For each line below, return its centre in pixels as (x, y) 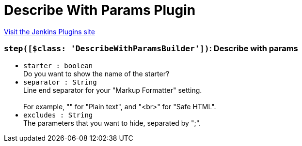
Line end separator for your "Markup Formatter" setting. (113, 90)
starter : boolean (58, 66)
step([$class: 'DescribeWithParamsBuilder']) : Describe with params (151, 49)
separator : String (60, 82)
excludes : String (58, 115)
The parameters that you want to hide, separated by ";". (112, 123)
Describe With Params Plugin (100, 10)
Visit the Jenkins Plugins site (49, 31)
